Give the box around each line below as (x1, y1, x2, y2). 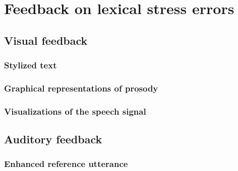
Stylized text (4, 59, 57, 71)
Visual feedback (4, 32, 88, 48)
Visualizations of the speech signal (4, 105, 146, 117)
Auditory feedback (4, 131, 102, 147)
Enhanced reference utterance (4, 157, 128, 170)
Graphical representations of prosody (4, 81, 158, 94)
